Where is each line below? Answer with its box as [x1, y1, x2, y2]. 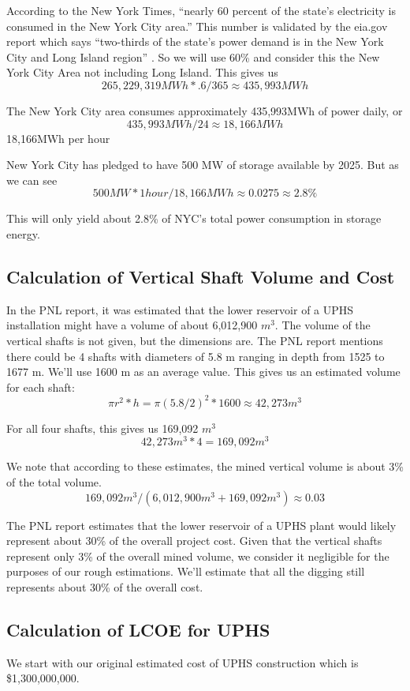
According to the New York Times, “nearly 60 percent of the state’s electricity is [6, 2, 396, 18]
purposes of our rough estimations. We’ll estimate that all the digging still [6, 563, 365, 580]
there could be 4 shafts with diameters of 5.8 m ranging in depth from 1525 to [6, 347, 385, 364]
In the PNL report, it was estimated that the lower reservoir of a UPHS [6, 301, 354, 317]
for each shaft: [6, 378, 75, 395]
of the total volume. [6, 474, 102, 490]
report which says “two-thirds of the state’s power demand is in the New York [6, 33, 384, 50]
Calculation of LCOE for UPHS [6, 618, 270, 642]
